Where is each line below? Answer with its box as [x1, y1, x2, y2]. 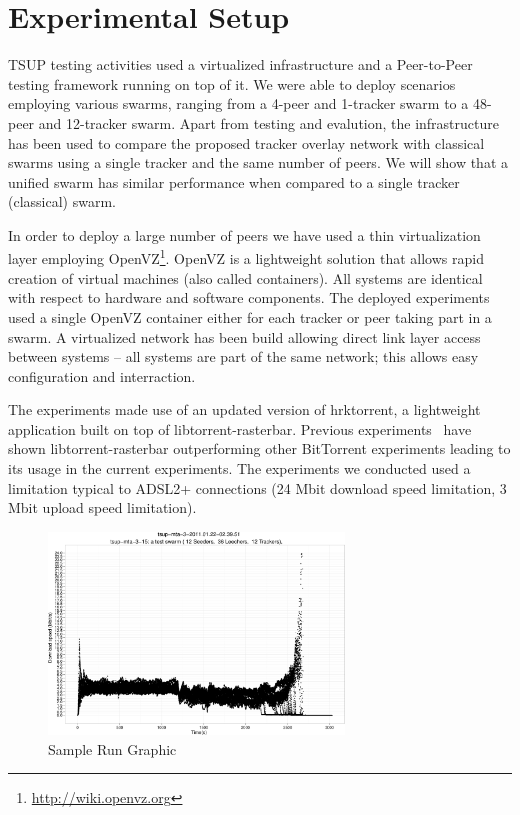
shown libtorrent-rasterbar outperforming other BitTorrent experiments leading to [8, 438, 511, 459]
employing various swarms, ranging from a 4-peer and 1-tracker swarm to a [8, 93, 469, 114]
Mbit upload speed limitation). [8, 497, 197, 518]
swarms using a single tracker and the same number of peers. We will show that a [8, 152, 509, 173]
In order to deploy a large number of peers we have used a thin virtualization [8, 224, 481, 245]
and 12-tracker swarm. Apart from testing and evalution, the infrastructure [38, 112, 499, 133]
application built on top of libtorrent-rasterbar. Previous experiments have [8, 418, 472, 439]
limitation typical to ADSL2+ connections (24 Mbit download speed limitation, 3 [8, 477, 507, 498]
